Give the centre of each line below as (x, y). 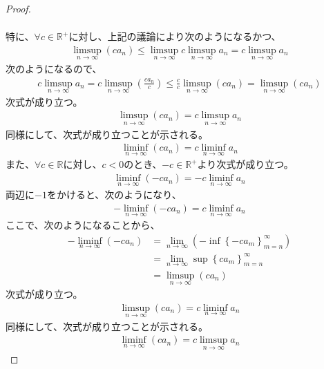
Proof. (18, 8)
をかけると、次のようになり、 (114, 195)
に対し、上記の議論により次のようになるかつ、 (175, 36)
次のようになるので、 (54, 68)
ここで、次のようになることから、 (83, 225)
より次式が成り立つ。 (245, 164)
